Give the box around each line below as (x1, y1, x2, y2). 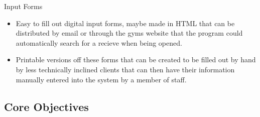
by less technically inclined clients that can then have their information (16, 64, 235, 74)
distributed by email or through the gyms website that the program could (16, 28, 243, 38)
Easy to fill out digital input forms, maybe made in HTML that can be (16, 18, 235, 28)
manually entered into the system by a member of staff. (16, 74, 187, 84)
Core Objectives (4, 98, 89, 114)
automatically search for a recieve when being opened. (16, 37, 182, 48)
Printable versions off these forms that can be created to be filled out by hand (16, 54, 256, 65)
